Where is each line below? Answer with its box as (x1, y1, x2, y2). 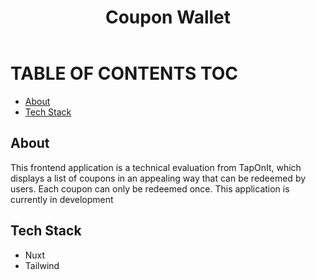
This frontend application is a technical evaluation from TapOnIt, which (10, 161, 302, 173)
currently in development (10, 193, 114, 205)
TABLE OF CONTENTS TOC (10, 62, 239, 85)
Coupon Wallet (104, 6, 231, 29)
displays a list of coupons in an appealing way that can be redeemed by (10, 172, 307, 184)
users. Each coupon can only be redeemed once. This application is (10, 182, 290, 195)
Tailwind (24, 259, 60, 271)
